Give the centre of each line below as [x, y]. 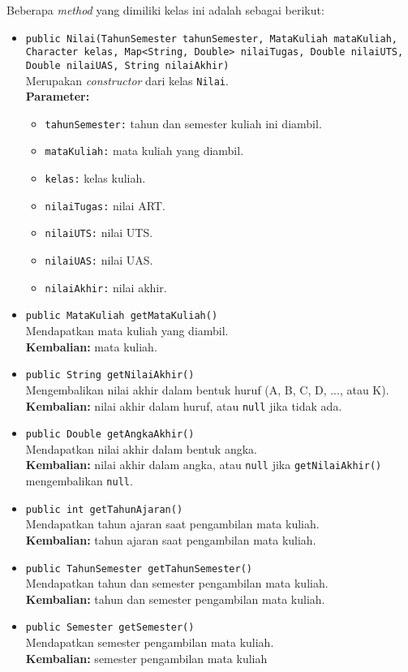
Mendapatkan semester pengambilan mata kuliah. [150, 642]
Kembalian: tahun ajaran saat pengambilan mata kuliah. [171, 539]
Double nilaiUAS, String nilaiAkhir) [127, 65]
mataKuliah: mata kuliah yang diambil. [144, 151]
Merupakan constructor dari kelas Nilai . [127, 80]
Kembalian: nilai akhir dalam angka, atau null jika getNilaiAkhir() [204, 465]
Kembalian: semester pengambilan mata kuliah [146, 658]
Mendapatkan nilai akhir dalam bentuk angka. [141, 448]
